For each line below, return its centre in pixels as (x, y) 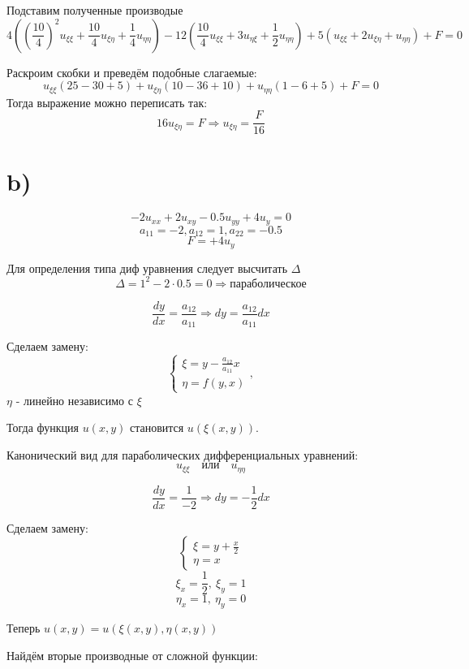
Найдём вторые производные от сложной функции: (132, 655)
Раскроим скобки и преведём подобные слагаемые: (132, 72)
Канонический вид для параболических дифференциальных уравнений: (183, 454)
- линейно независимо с (74, 400)
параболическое (268, 284)
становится (157, 427)
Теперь (24, 628)
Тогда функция (43, 427)
